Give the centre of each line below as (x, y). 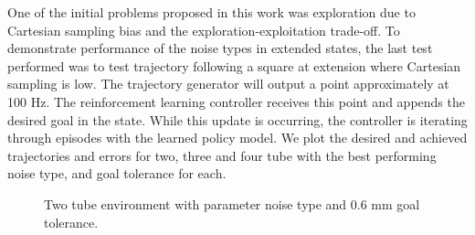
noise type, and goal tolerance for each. (117, 173)
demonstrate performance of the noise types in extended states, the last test (220, 48)
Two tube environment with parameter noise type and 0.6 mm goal (232, 203)
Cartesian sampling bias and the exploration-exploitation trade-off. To (204, 30)
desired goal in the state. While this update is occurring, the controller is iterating (237, 119)
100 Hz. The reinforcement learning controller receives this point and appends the (236, 101)
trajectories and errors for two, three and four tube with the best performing (222, 155)
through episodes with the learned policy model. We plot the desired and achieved (237, 138)
